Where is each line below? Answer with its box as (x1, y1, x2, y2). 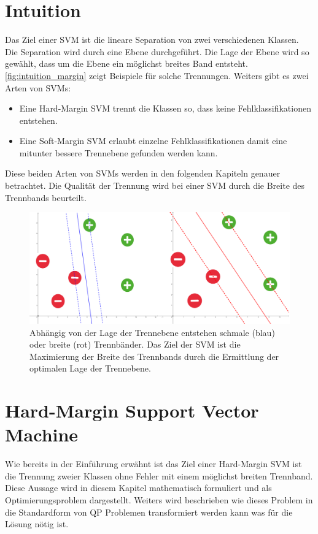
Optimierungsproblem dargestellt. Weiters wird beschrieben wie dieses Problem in (5, 494, 313, 506)
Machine (5, 422, 79, 447)
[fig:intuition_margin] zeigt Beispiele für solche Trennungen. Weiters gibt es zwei (5, 69, 309, 82)
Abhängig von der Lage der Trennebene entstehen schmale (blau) (29, 326, 275, 338)
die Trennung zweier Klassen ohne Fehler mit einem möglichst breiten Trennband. (5, 469, 313, 482)
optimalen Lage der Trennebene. (29, 362, 151, 375)
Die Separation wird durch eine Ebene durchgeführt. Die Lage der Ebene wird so (5, 45, 309, 58)
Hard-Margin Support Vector (5, 398, 259, 423)
